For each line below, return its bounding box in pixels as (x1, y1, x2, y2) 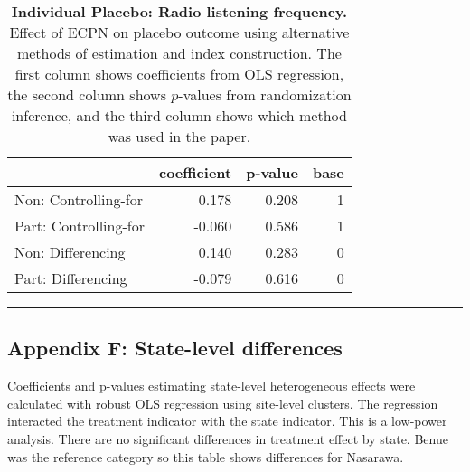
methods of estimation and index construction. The (16, 42, 342, 63)
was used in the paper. (108, 126, 251, 146)
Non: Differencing (14, 241, 126, 262)
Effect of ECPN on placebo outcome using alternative (9, 22, 350, 42)
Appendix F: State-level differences (7, 334, 343, 362)
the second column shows (7, 84, 166, 105)
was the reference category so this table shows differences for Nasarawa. (7, 447, 404, 466)
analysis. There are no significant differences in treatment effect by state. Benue (7, 429, 448, 448)
